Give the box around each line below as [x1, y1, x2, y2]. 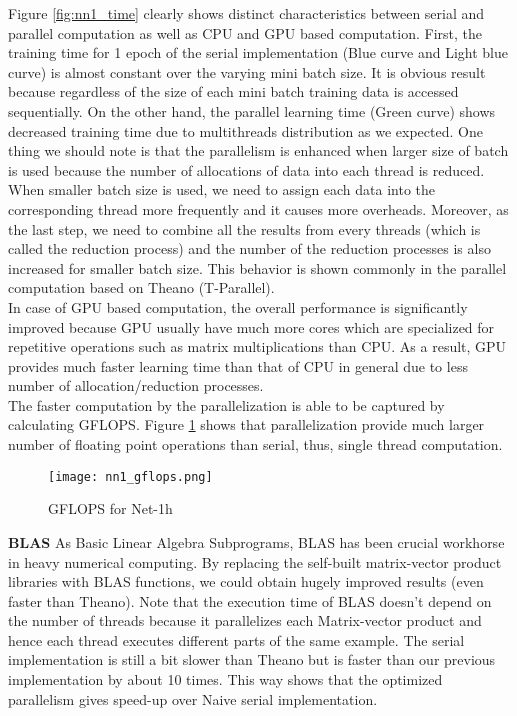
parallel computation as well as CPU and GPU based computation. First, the [8, 22, 482, 43]
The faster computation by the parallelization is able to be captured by [8, 394, 445, 415]
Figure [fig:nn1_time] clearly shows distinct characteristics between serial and [8, 3, 485, 23]
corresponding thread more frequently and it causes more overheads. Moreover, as [8, 198, 509, 219]
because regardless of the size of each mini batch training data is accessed [8, 81, 459, 102]
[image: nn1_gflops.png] [48, 469, 213, 484]
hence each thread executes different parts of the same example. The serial [8, 629, 465, 650]
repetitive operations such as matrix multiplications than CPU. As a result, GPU [8, 336, 507, 357]
